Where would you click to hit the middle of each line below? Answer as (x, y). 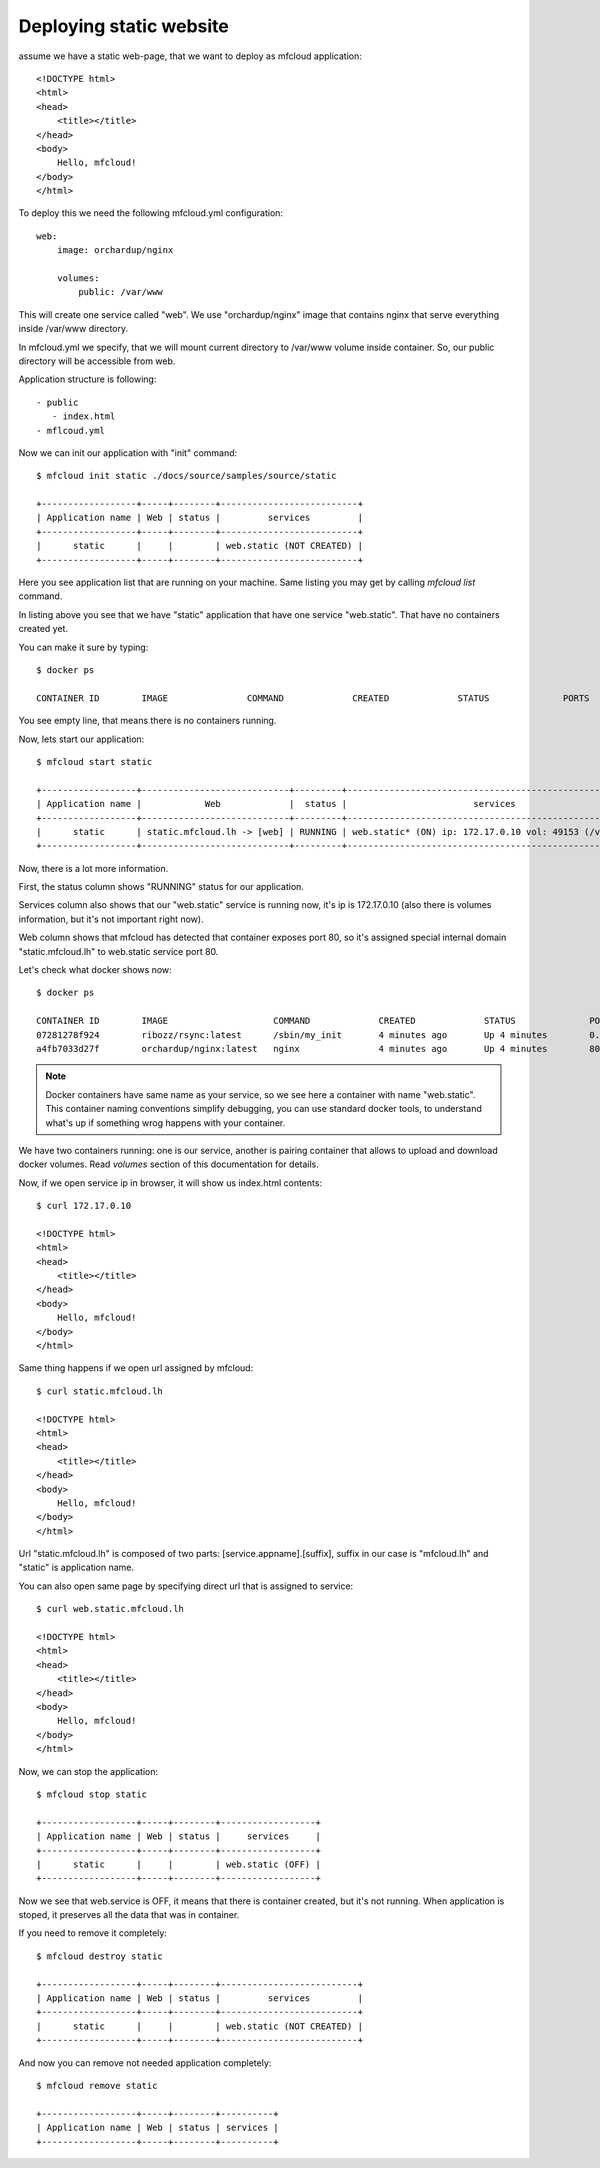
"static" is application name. (76, 1567)
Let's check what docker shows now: (95, 970)
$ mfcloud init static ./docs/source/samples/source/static (186, 476)
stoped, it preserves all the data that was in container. (129, 1915)
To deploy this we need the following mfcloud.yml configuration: (151, 213)
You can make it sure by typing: (83, 647)
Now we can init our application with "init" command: (128, 452)
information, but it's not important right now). (111, 919)
